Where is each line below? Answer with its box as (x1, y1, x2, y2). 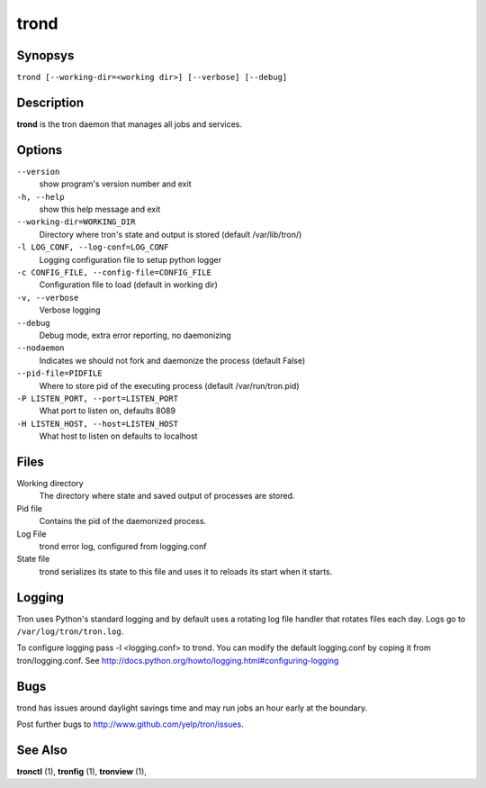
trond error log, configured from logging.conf (39, 540, 207, 551)
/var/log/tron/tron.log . (16, 626, 124, 637)
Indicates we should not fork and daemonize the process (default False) (39, 355, 306, 366)
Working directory (16, 477, 85, 488)
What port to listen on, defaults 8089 (39, 405, 175, 416)
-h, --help (16, 192, 65, 202)
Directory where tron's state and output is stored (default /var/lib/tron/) (39, 229, 302, 240)
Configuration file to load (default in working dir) (39, 279, 218, 290)
